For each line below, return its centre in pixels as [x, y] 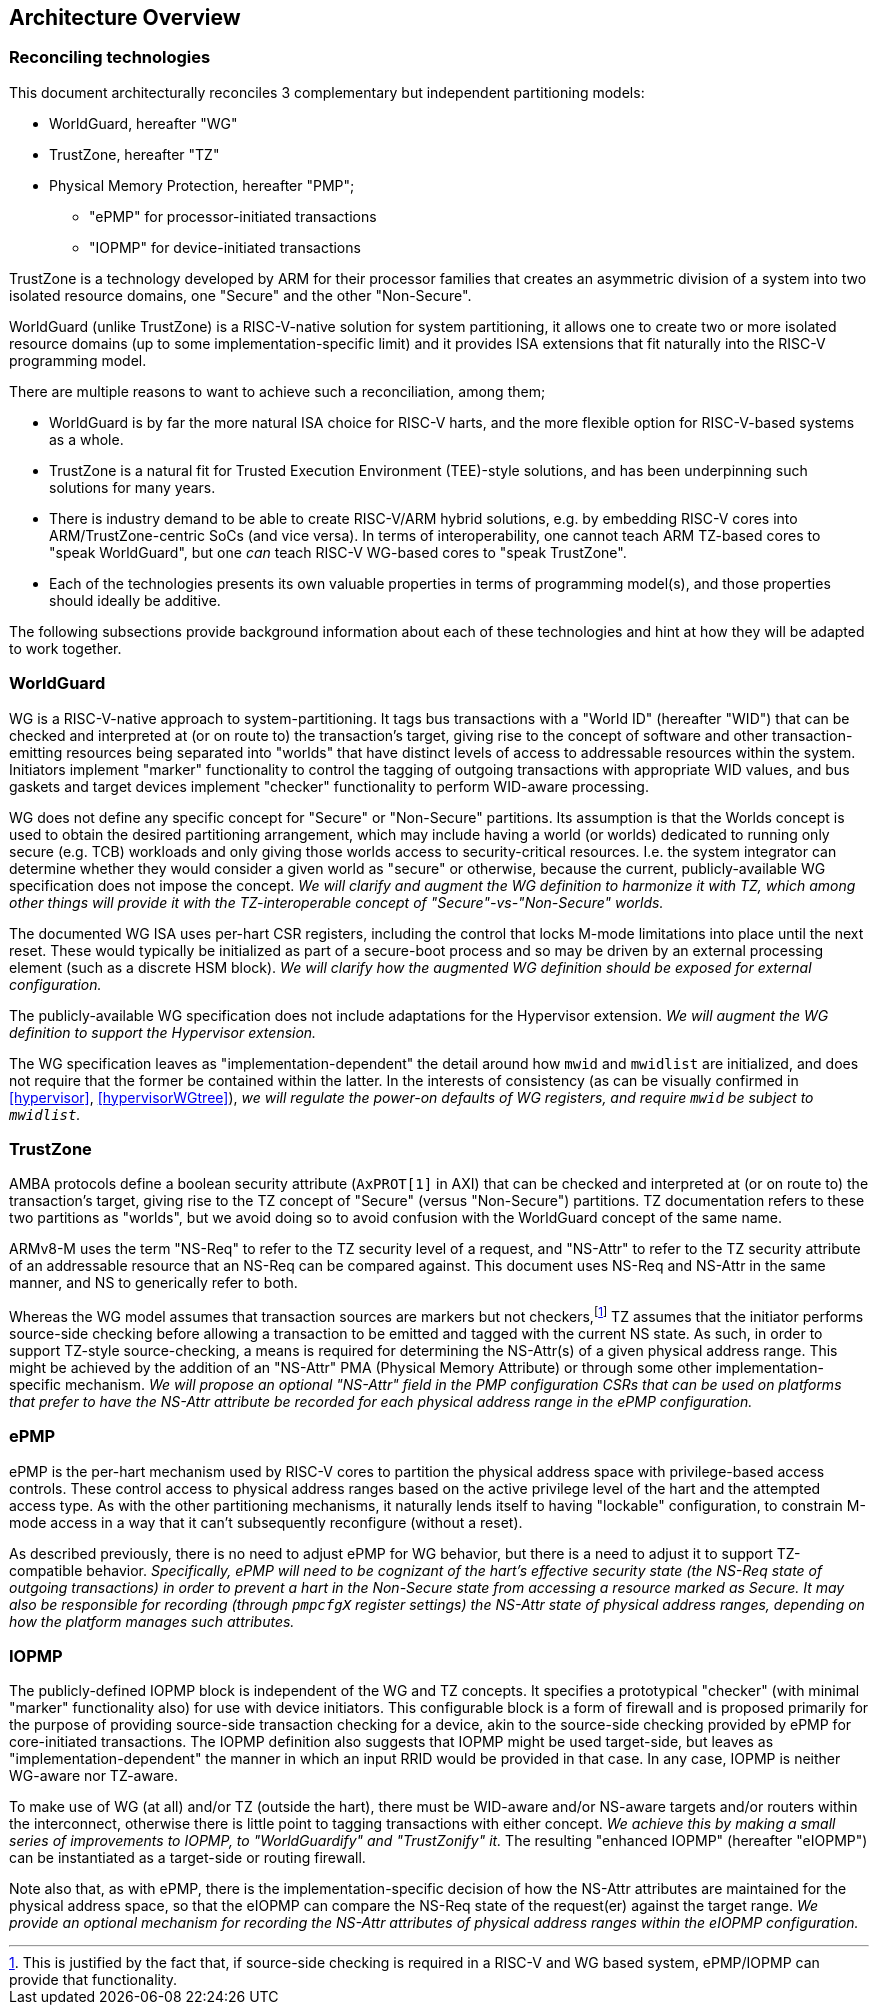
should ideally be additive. [135, 600]
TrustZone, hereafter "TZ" [134, 154]
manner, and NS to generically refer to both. [153, 1283]
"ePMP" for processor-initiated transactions [233, 216]
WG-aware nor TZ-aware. [94, 1776]
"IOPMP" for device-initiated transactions [225, 247]
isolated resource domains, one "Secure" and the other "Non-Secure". [240, 295]
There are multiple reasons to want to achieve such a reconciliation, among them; [277, 391]
